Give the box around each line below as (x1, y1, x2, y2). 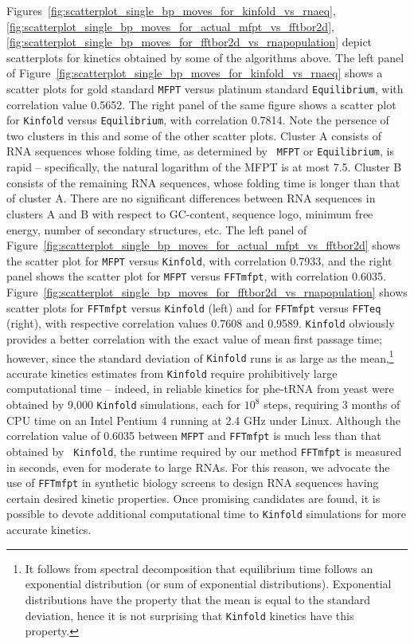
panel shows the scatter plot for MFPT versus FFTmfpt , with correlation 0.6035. (6, 268, 386, 285)
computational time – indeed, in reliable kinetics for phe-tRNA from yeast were (6, 380, 394, 397)
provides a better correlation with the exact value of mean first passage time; (6, 330, 382, 347)
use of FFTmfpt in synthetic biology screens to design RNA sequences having (6, 474, 379, 491)
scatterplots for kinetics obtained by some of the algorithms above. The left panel (6, 49, 404, 65)
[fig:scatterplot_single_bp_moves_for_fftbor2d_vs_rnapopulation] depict (6, 33, 373, 50)
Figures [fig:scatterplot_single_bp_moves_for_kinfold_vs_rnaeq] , (6, 2, 336, 18)
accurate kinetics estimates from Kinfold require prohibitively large (6, 364, 338, 381)
